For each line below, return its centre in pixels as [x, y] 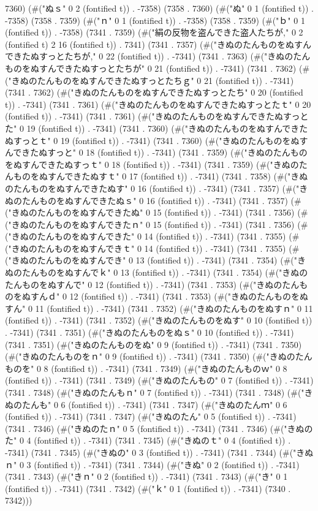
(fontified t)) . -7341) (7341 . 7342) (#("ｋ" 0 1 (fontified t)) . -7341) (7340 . [148, 488]
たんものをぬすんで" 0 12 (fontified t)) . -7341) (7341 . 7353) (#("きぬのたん [152, 284]
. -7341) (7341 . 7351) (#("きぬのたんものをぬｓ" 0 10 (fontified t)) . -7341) [150, 332]
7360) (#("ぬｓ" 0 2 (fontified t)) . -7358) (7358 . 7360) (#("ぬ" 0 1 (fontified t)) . [159, 8]
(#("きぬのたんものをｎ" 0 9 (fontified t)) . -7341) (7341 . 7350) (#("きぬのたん [159, 356]
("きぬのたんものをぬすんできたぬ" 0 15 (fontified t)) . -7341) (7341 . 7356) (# [157, 212]
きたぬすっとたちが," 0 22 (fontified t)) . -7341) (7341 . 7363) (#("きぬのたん [162, 56]
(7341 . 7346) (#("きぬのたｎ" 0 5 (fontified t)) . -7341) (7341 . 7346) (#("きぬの [159, 428]
